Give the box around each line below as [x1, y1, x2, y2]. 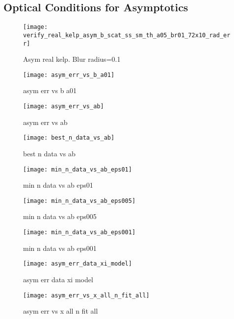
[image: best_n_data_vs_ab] [23, 134, 115, 142]
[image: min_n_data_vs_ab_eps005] [23, 197, 136, 204]
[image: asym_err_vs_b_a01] [23, 71, 115, 78]
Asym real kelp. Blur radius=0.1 [23, 54, 121, 64]
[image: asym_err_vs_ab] [23, 103, 104, 110]
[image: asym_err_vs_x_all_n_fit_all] [23, 292, 150, 299]
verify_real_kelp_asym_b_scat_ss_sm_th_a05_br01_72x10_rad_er [23, 31, 231, 39]
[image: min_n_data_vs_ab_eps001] [23, 229, 136, 236]
